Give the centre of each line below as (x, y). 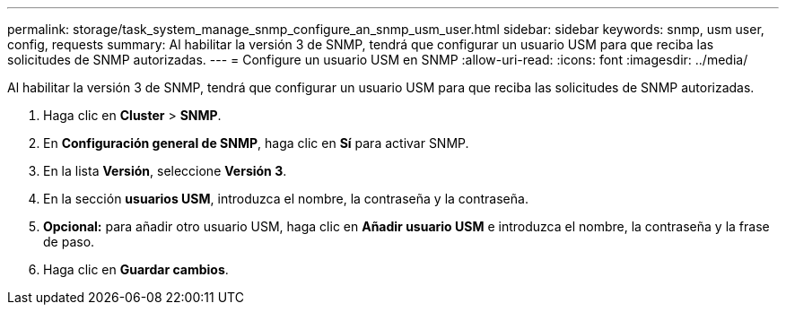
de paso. (69, 242)
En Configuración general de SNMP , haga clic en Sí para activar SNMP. (256, 143)
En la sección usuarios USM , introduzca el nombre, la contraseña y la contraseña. (286, 199)
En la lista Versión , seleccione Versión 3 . (165, 171)
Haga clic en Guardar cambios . (136, 269)
